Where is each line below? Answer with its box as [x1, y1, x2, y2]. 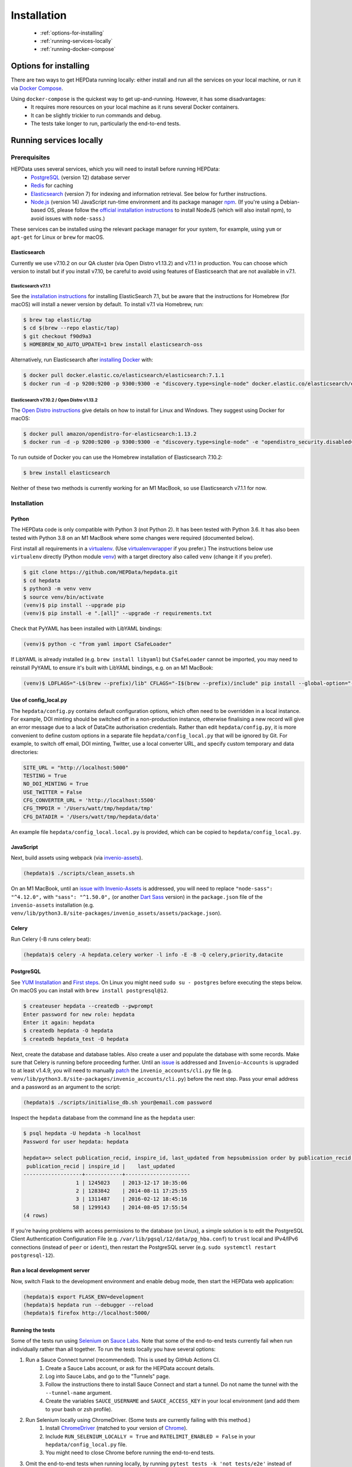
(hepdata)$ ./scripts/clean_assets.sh [23, 870, 135, 877]
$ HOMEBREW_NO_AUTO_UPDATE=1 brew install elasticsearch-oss [23, 341, 203, 348]
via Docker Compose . [11, 84, 63, 92]
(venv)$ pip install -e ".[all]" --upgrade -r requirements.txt [23, 610, 212, 617]
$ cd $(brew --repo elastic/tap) [23, 325, 120, 332]
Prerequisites [11, 153, 50, 161]
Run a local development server [11, 1267, 90, 1274]
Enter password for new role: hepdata [23, 1011, 135, 1018]
